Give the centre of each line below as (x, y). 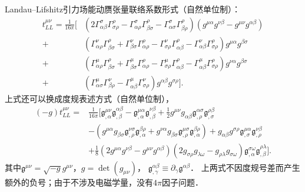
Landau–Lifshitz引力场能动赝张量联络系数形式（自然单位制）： (122, 9)
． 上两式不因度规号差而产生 (245, 167)
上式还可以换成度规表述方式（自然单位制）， (89, 98)
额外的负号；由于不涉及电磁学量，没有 (79, 182)
